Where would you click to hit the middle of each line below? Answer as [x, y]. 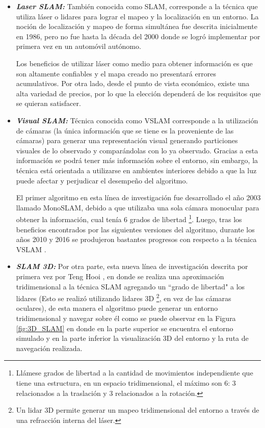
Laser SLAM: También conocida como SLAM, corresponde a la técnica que [137, 6]
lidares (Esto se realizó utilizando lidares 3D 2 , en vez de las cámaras [124, 297]
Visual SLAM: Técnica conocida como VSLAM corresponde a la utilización [137, 120]
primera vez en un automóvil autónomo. [78, 46]
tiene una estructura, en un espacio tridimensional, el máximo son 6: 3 [126, 382]
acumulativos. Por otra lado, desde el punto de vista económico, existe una [133, 83]
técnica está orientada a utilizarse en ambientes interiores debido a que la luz [136, 170]
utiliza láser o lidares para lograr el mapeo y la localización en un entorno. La [137, 16]
